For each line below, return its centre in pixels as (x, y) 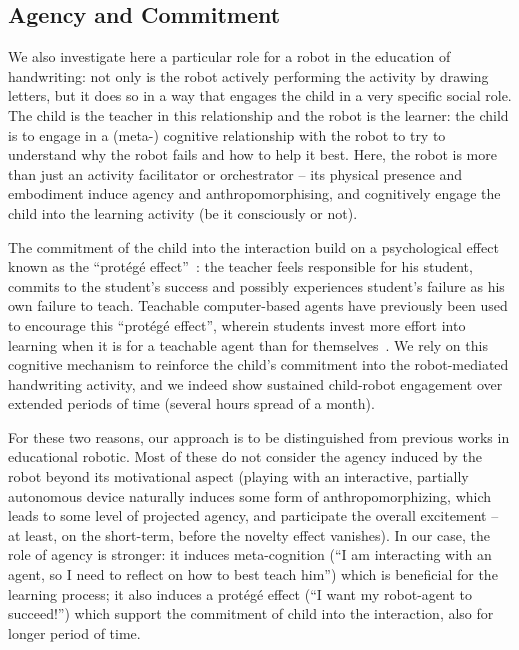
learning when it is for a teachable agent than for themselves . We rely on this (248, 344)
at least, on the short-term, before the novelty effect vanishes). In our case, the (249, 534)
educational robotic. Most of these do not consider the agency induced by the (245, 456)
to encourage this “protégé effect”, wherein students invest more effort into (237, 324)
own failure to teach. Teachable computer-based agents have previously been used (258, 305)
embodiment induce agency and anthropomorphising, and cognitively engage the (254, 193)
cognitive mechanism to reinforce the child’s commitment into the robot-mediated (258, 364)
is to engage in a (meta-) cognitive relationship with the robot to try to (227, 134)
